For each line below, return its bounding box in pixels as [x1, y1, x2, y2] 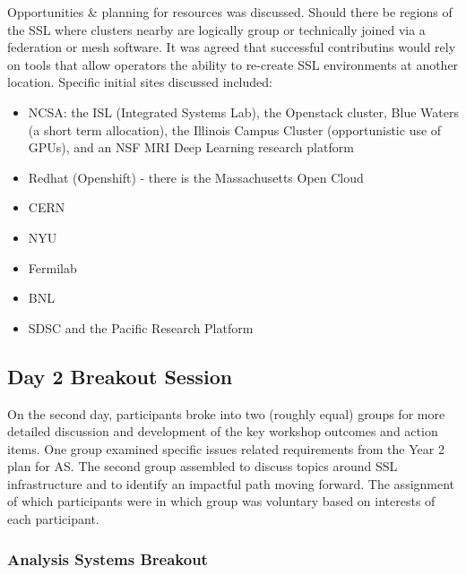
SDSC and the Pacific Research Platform [28, 318, 254, 337]
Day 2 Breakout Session [7, 362, 233, 390]
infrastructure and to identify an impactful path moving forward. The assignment [7, 474, 455, 493]
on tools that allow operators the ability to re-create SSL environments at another [7, 55, 459, 73]
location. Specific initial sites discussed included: [7, 73, 272, 91]
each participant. [7, 510, 99, 528]
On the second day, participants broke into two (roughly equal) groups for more [7, 404, 445, 423]
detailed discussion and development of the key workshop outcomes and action [7, 422, 438, 441]
